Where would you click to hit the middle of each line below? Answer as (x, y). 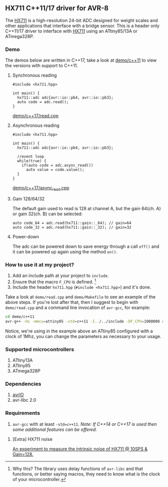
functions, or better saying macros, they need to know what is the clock (86, 474)
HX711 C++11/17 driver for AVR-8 (57, 8)
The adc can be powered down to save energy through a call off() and (86, 246)
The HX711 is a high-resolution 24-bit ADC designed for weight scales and (82, 20)
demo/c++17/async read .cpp (41, 189)
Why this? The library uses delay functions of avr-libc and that (78, 468)
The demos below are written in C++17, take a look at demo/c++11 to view (81, 60)
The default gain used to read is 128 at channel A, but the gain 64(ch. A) (86, 208)
